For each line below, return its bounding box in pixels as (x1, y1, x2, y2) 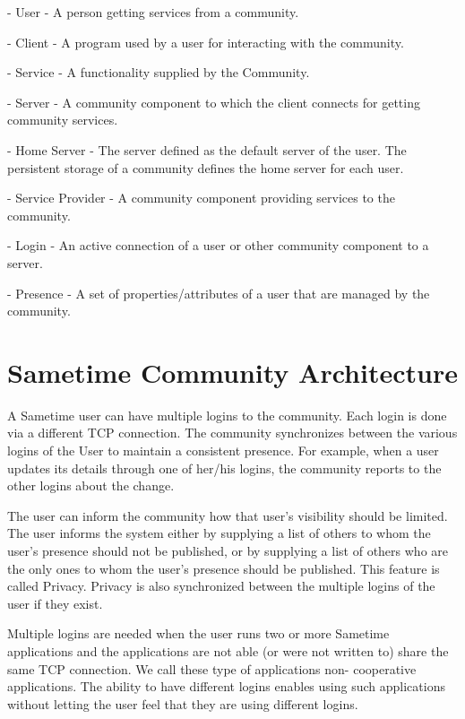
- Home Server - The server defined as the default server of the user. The (7, 140, 407, 159)
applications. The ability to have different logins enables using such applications (7, 677, 445, 696)
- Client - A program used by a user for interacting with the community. (7, 32, 404, 51)
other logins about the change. (7, 476, 175, 495)
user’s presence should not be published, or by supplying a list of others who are (7, 541, 448, 559)
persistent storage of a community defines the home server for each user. (7, 158, 404, 177)
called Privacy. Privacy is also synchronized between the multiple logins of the (7, 576, 435, 595)
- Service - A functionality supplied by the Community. (7, 63, 310, 82)
